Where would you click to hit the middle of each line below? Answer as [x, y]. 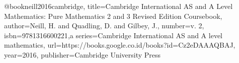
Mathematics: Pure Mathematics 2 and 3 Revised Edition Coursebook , [113, 16]
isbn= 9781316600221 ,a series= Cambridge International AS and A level [113, 35]
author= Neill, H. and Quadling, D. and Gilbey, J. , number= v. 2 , [104, 26]
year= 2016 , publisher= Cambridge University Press [83, 54]
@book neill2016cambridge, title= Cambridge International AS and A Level [118, 6]
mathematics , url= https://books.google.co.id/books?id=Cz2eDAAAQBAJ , [120, 45]
